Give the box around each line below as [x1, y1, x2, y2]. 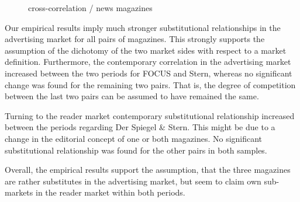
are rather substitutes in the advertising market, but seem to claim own [5, 175, 261, 187]
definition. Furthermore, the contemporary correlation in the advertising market [5, 55, 291, 68]
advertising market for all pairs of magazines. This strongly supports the [5, 33, 265, 45]
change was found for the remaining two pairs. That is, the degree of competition [5, 78, 296, 90]
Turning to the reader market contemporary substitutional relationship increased [5, 109, 295, 121]
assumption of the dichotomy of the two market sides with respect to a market [5, 44, 287, 56]
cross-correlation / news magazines [28, 2, 153, 13]
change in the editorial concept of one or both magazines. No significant [5, 132, 263, 144]
